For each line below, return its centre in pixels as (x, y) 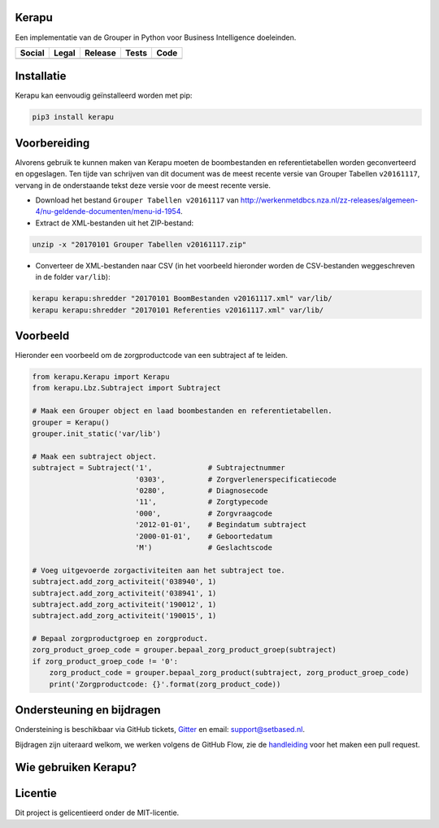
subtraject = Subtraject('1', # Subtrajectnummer (159, 468)
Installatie (41, 76)
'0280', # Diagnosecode (201, 490)
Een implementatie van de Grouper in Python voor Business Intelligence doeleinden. (156, 37)
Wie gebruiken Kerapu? (76, 767)
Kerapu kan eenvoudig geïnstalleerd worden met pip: (104, 96)
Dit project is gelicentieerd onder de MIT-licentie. (97, 813)
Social (32, 53)
